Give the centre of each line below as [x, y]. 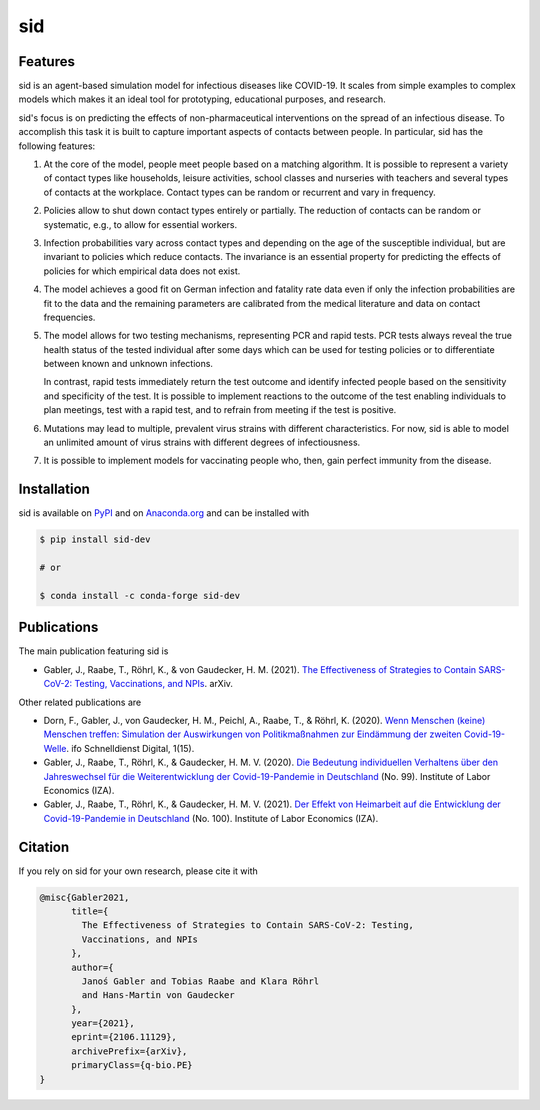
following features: [57, 146]
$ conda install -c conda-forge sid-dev [139, 595]
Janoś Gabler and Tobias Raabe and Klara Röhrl [200, 981]
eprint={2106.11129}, [124, 1037]
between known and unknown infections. [128, 364]
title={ [90, 911]
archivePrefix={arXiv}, [129, 1051]
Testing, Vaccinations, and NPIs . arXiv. [154, 684]
